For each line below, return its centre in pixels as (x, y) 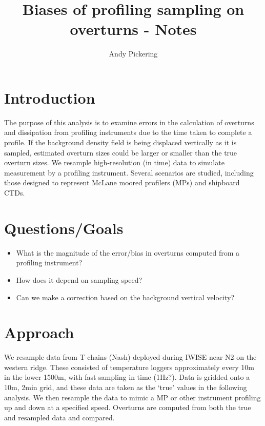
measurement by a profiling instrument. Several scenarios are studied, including (129, 172)
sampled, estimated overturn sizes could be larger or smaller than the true (121, 152)
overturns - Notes (133, 29)
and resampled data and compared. (59, 417)
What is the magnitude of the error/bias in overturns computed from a (128, 252)
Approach (39, 332)
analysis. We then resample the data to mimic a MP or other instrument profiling (132, 397)
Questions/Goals (64, 228)
